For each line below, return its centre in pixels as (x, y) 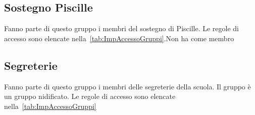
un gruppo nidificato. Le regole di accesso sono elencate (90, 96)
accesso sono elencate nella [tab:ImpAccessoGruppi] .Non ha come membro (119, 38)
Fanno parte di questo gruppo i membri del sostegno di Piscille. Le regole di (121, 28)
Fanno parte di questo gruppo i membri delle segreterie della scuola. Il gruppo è (127, 86)
